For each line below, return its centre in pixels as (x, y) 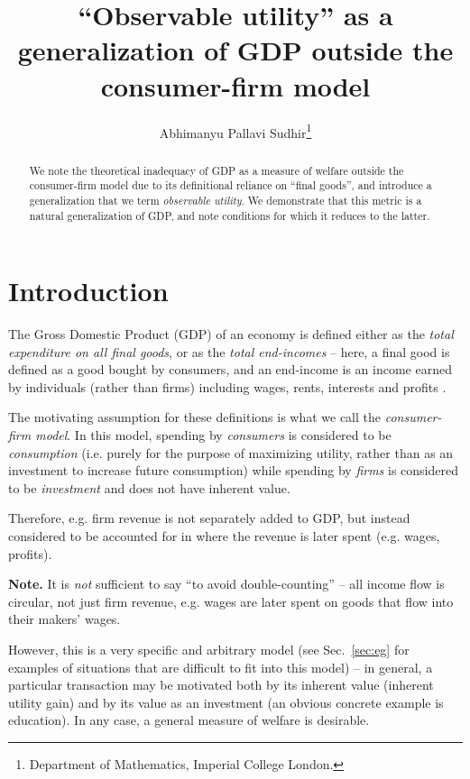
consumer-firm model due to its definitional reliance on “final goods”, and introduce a (230, 185)
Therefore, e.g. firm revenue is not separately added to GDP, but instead (209, 518)
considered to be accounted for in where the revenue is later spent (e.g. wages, (224, 536)
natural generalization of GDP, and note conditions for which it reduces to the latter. (230, 215)
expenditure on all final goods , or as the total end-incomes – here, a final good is (229, 351)
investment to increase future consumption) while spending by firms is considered (233, 470)
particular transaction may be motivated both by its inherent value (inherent (221, 685)
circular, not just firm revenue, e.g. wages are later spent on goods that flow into (231, 601)
